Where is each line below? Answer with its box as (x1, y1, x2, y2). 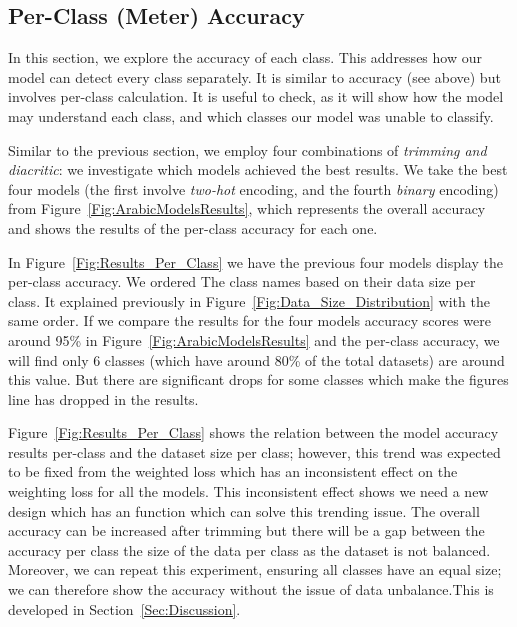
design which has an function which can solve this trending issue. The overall (8, 500, 480, 521)
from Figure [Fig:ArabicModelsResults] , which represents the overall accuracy (8, 198, 486, 219)
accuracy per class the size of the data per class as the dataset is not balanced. (8, 539, 491, 560)
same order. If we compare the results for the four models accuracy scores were (8, 310, 491, 331)
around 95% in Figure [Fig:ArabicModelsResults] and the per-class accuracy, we (8, 329, 500, 350)
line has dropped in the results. (8, 388, 199, 409)
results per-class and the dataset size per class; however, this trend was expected (8, 441, 501, 462)
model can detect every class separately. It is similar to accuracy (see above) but (8, 66, 501, 87)
